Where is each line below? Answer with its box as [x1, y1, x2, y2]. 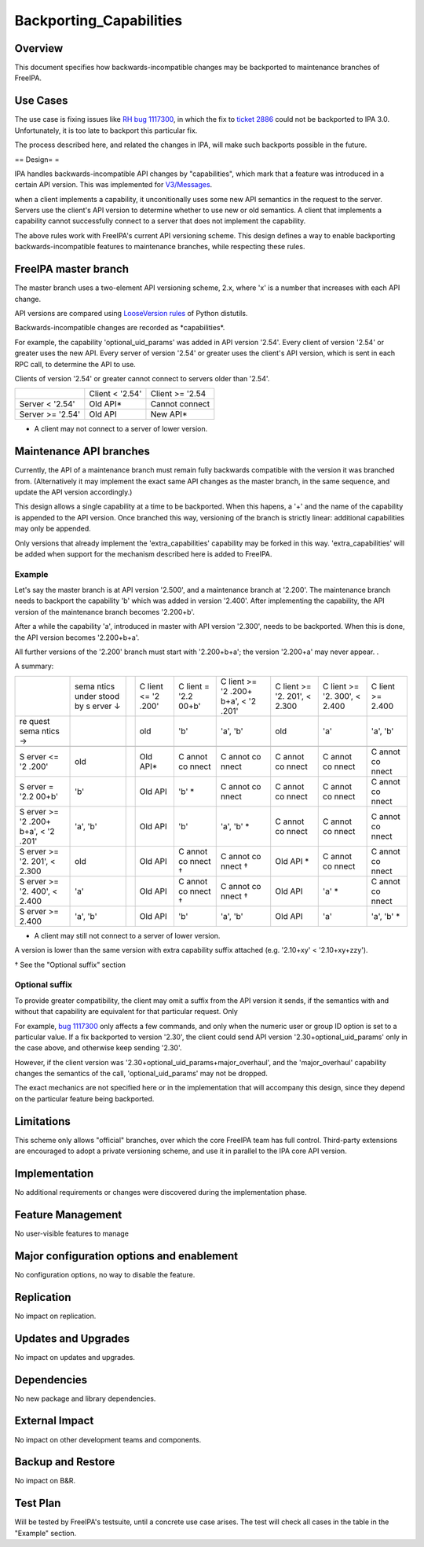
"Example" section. [14, 1528, 77, 1538]
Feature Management [14, 1207, 122, 1222]
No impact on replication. [14, 1311, 97, 1321]
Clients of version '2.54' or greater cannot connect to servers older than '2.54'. [14, 373, 270, 383]
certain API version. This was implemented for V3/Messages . [14, 180, 213, 189]
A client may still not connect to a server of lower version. [34, 931, 221, 940]
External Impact [14, 1414, 94, 1428]
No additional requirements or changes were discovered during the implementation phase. [14, 1188, 307, 1197]
